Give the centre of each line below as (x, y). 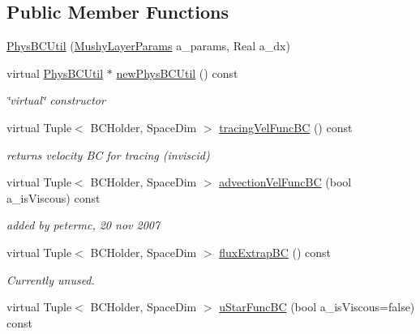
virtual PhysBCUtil (55, 73)
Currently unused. (51, 279)
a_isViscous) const (54, 197)
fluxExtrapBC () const (275, 252)
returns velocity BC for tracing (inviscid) (108, 154)
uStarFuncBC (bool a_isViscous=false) (317, 307)
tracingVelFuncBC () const (286, 127)
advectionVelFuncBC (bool (285, 182)
